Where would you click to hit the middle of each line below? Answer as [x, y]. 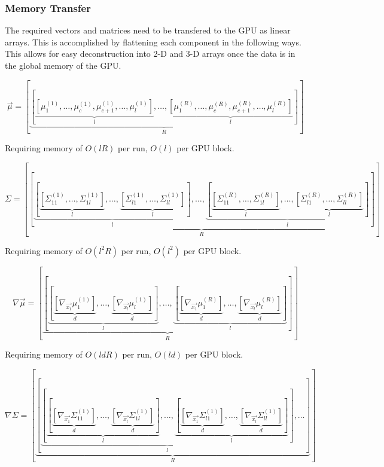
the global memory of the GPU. [63, 65]
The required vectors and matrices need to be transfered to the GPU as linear [148, 30]
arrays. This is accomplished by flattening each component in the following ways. [153, 42]
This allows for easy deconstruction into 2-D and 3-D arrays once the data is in [150, 54]
